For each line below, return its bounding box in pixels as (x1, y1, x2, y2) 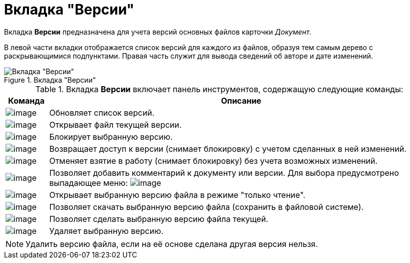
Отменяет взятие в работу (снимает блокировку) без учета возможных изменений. (49, 155, 378, 166)
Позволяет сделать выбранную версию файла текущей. (49, 213, 268, 224)
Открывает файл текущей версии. (49, 119, 182, 130)
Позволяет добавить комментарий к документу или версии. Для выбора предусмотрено (49, 167, 399, 178)
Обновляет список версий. (49, 107, 155, 118)
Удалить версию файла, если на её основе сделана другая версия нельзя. (26, 238, 318, 249)
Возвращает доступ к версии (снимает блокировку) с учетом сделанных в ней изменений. (49, 143, 406, 154)
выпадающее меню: (49, 177, 128, 188)
